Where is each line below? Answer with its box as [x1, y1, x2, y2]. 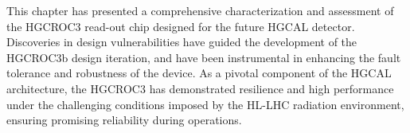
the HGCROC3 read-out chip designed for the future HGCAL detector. [6, 18, 355, 34]
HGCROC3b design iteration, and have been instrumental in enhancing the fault [6, 49, 401, 65]
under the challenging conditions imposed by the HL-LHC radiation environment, [6, 96, 404, 112]
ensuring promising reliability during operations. [6, 111, 242, 128]
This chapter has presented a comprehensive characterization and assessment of [6, 2, 394, 18]
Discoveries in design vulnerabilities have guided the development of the [6, 33, 357, 50]
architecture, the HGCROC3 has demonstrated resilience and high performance [6, 80, 394, 96]
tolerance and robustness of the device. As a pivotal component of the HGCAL [6, 65, 392, 81]
